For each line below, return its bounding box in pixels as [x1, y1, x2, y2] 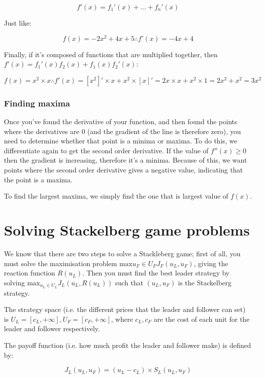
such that [115, 277, 143, 287]
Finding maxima [4, 97, 70, 109]
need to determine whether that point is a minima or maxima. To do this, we [4, 136, 237, 146]
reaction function [4, 268, 55, 278]
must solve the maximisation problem [4, 258, 117, 268]
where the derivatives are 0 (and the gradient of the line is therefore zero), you [4, 126, 241, 136]
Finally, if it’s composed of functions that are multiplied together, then [4, 49, 218, 59]
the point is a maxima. [4, 174, 72, 184]
